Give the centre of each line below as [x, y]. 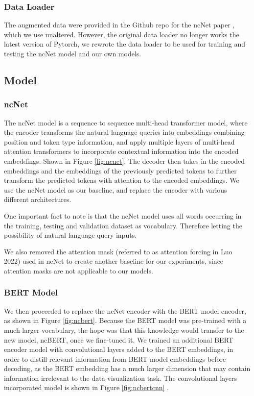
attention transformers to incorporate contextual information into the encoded [121, 151]
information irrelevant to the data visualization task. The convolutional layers [121, 378]
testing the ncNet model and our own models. [73, 53]
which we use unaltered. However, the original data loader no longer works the [122, 34]
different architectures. [38, 199]
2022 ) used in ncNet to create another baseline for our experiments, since [114, 261]
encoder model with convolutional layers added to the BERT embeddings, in [119, 349]
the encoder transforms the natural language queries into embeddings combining [124, 132]
